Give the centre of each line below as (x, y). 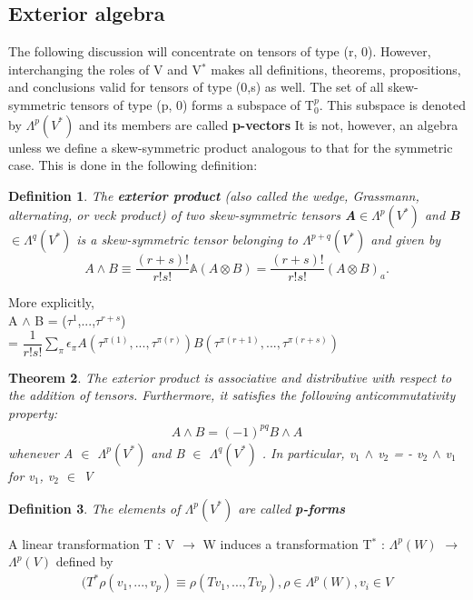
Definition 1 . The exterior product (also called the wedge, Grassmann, (214, 195)
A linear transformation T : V (92, 543)
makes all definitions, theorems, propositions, (336, 69)
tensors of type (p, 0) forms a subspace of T (192, 104)
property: (33, 412)
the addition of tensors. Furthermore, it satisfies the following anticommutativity (232, 395)
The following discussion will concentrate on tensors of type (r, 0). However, (220, 51)
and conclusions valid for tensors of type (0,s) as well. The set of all (196, 87)
